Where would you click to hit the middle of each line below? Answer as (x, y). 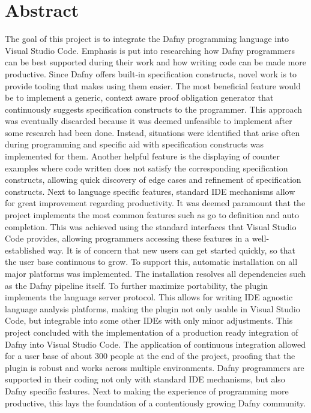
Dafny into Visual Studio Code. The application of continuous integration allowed (155, 344)
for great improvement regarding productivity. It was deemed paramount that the (155, 203)
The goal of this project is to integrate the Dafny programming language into (147, 39)
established (25, 250)
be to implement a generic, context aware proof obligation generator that (139, 97)
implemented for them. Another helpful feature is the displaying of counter (143, 156)
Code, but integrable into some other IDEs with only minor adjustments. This (149, 320)
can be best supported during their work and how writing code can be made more (156, 62)
